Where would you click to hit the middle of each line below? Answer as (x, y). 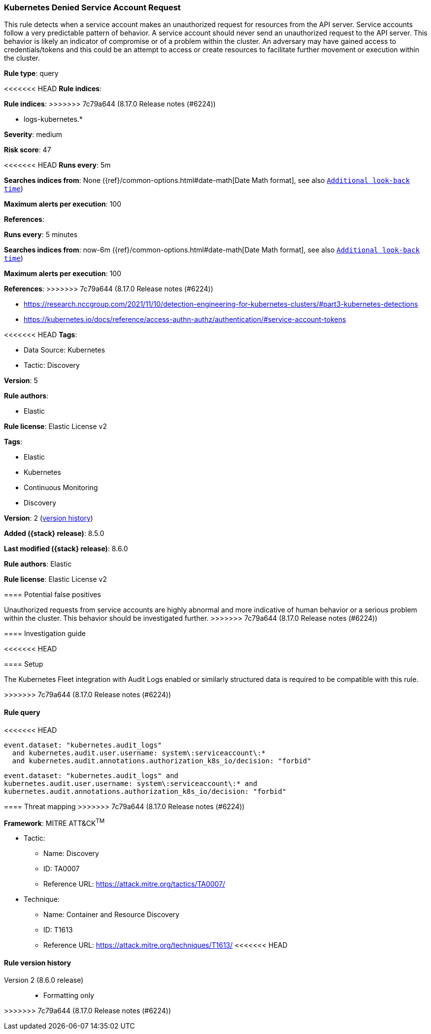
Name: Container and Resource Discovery (112, 915)
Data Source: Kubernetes (65, 350)
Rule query (22, 712)
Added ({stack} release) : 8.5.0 (54, 534)
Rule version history (38, 963)
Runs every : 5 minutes (41, 235)
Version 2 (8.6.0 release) (44, 980)
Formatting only (69, 996)
